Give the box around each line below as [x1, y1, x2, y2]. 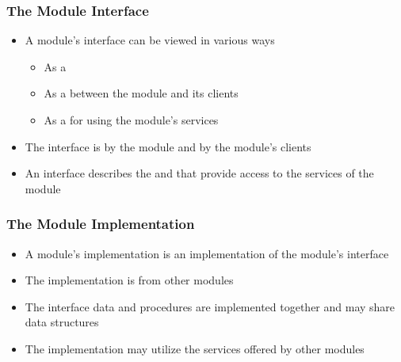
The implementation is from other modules [25, 272, 234, 288]
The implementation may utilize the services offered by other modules [25, 340, 365, 356]
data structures [25, 314, 99, 330]
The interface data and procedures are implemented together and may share [25, 298, 395, 314]
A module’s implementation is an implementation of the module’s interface [25, 245, 389, 261]
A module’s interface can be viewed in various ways [25, 32, 275, 48]
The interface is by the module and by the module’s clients [25, 138, 311, 154]
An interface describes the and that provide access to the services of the [25, 165, 374, 181]
